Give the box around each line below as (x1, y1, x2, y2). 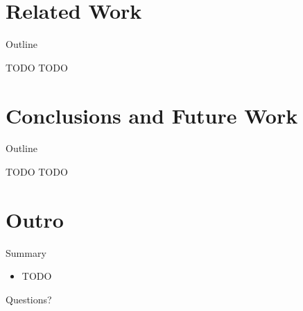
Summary (6, 245, 46, 260)
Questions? (6, 292, 52, 306)
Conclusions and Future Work (6, 101, 298, 129)
